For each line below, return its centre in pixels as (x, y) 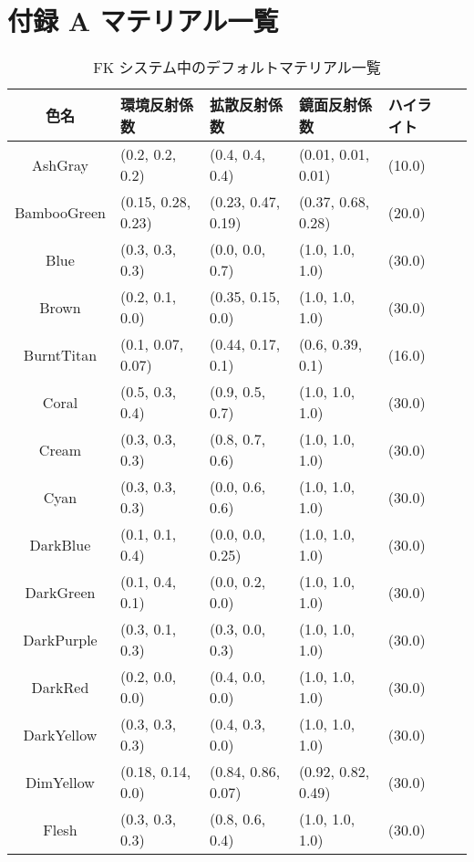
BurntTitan (60, 354)
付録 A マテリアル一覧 (143, 21)
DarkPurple (60, 639)
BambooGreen (60, 212)
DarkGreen (60, 592)
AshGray (60, 164)
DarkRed (60, 687)
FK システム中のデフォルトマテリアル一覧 (237, 68)
